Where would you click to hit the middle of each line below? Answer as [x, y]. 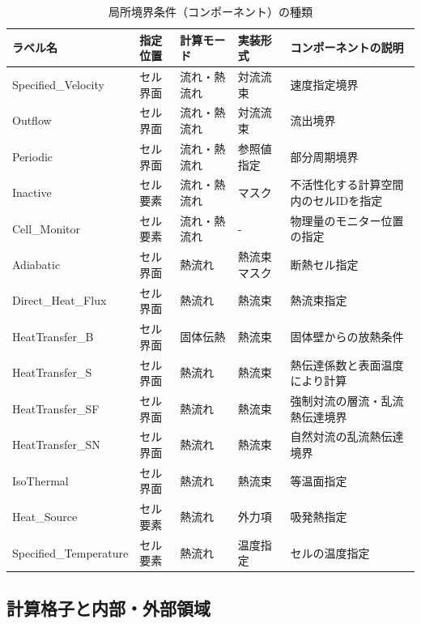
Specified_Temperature [70, 552]
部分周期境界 [324, 156]
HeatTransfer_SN [56, 444]
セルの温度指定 [330, 552]
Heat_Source [45, 517]
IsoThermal [40, 480]
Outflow [32, 120]
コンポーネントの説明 [347, 47]
